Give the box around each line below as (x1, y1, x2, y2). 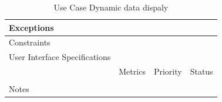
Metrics (119, 65, 146, 78)
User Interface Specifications (9, 51, 111, 63)
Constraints (9, 36, 51, 48)
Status (190, 65, 213, 78)
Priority (153, 65, 182, 78)
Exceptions (9, 21, 54, 33)
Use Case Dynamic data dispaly (53, 1, 169, 13)
